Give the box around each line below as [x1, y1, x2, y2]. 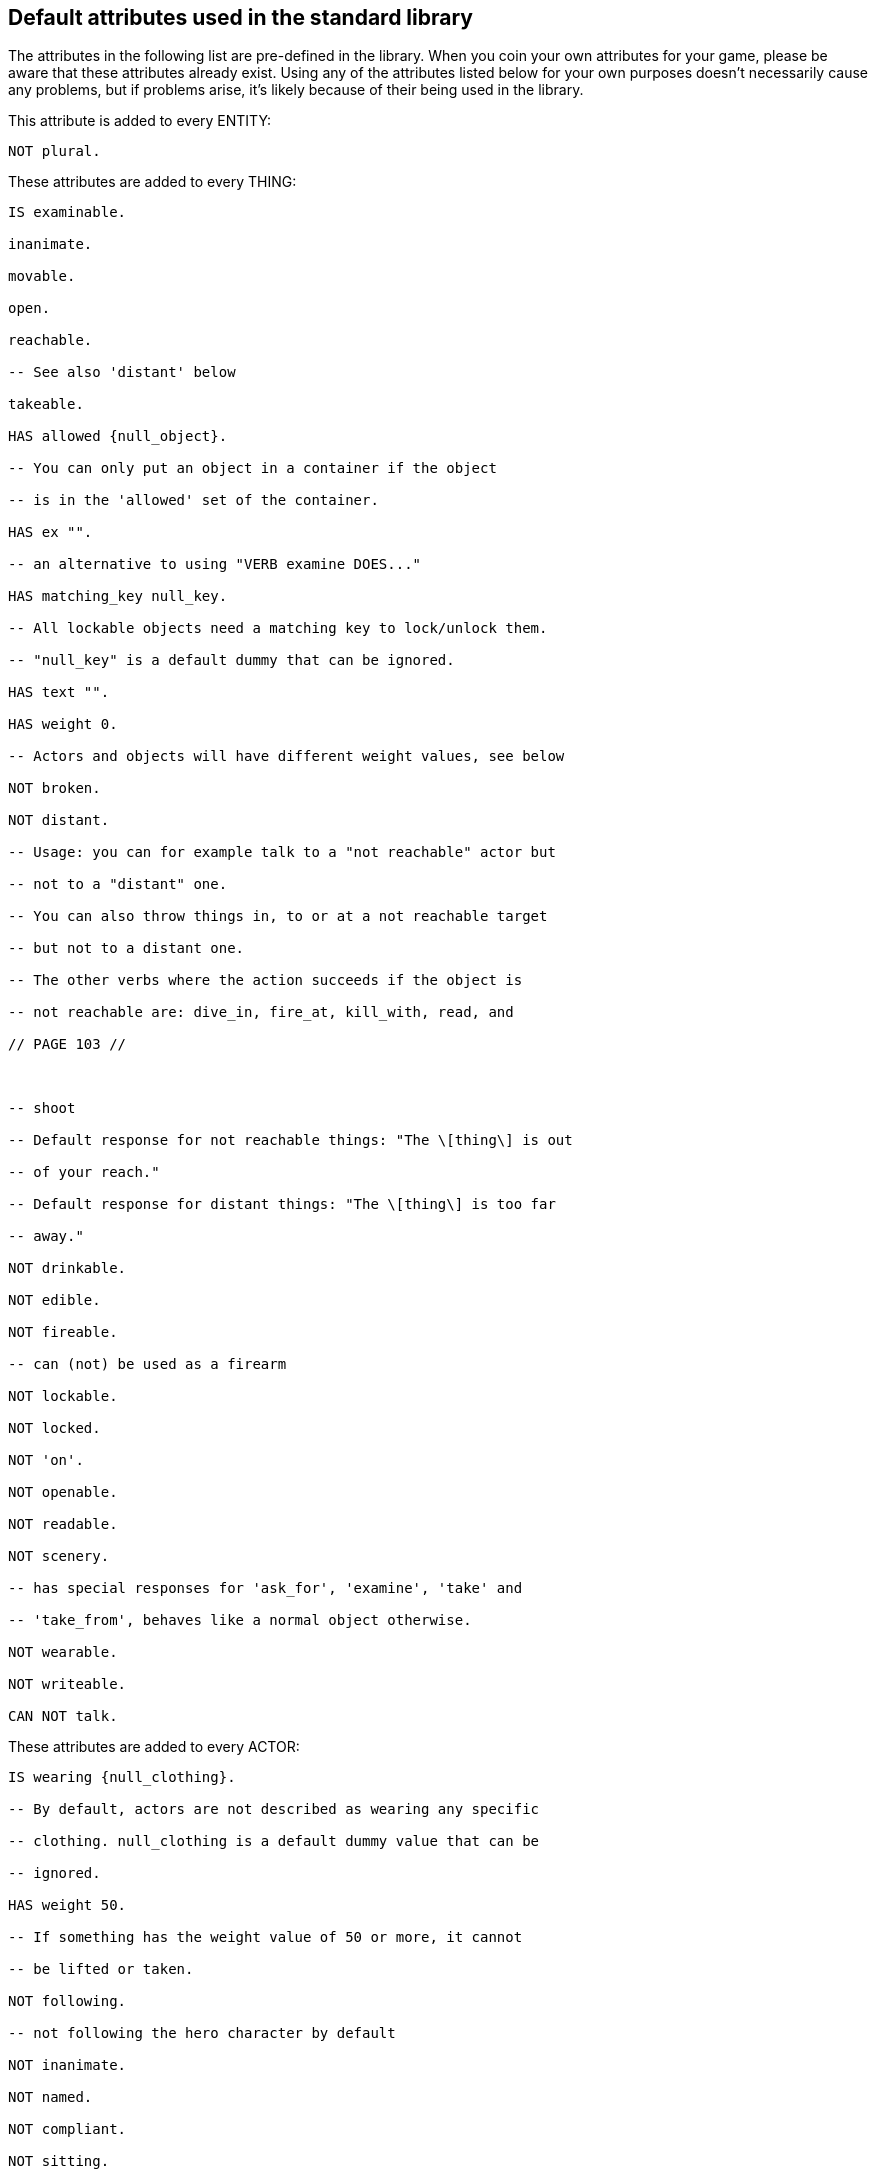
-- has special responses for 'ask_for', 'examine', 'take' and [8, 1580, 523, 1597]
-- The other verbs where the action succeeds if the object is [8, 972, 523, 989]
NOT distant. [8, 812, 110, 829]
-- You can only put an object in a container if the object [8, 460, 497, 477]
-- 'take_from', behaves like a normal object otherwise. [8, 1612, 472, 1629]
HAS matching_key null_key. [8, 588, 228, 605]
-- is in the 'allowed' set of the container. [8, 492, 379, 509]
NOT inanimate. [8, 2057, 127, 2074]
